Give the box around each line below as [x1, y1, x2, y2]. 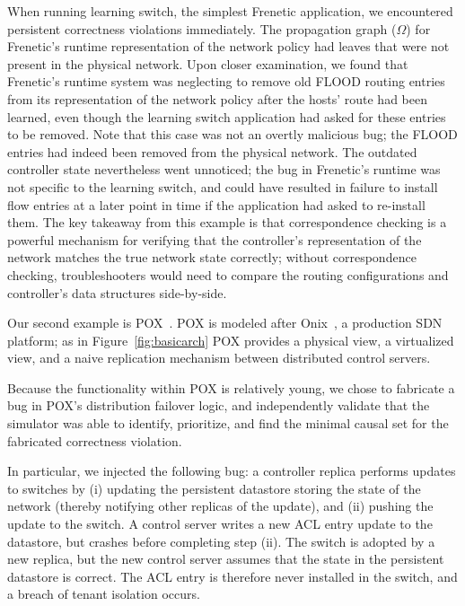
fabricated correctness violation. [7, 431, 182, 450]
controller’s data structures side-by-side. [7, 283, 227, 302]
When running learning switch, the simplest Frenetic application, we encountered [7, 2, 453, 20]
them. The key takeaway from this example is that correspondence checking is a [7, 213, 447, 232]
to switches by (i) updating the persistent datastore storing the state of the [7, 479, 421, 497]
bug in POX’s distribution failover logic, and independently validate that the [7, 396, 430, 415]
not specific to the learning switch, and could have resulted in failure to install [7, 177, 438, 196]
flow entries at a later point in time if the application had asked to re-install [7, 195, 426, 214]
